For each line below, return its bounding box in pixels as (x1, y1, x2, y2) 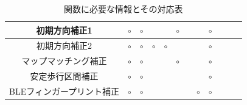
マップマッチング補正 (21, 54, 107, 67)
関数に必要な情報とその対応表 (63, 2, 183, 15)
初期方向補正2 (37, 39, 92, 52)
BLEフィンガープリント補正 (9, 84, 120, 97)
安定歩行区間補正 (30, 70, 99, 82)
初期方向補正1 (36, 23, 92, 36)
